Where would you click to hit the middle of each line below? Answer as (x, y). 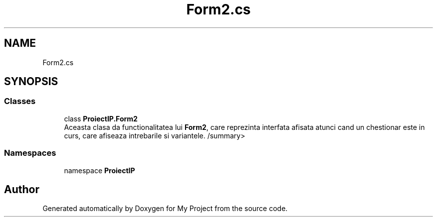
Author (22, 189)
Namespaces (30, 153)
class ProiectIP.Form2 (101, 118)
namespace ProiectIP (100, 170)
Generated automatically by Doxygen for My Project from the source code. (165, 209)
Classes (20, 101)
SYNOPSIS (31, 82)
